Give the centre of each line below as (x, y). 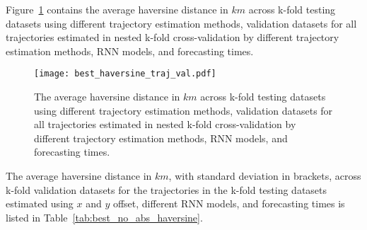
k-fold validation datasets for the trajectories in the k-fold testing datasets (167, 189)
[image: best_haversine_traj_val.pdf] (125, 74)
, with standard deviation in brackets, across (265, 176)
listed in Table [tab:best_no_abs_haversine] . (104, 217)
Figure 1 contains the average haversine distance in (117, 9)
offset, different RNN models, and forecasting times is (229, 203)
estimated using (40, 203)
